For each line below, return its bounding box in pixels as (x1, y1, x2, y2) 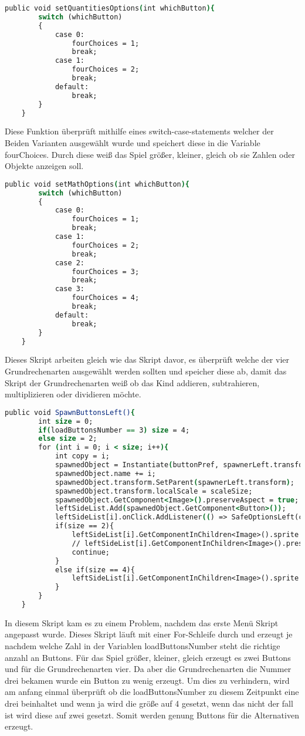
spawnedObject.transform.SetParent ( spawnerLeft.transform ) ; (55, 478, 295, 487)
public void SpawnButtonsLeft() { (5, 408, 135, 417)
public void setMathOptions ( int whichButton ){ (5, 180, 190, 188)
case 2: (55, 258, 85, 267)
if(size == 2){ (55, 522, 114, 531)
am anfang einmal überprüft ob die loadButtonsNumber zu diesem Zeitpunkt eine (5, 686, 299, 698)
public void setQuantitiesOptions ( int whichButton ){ (5, 4, 215, 12)
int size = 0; (38, 417, 93, 426)
